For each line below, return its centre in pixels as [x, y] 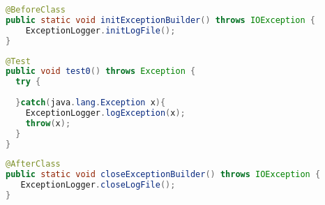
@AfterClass [33, 164]
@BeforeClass [36, 10]
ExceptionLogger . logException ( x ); [105, 113]
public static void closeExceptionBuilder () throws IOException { [163, 175]
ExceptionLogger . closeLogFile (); [98, 185]
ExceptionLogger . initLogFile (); [100, 30]
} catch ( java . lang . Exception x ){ [91, 102]
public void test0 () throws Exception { [101, 71]
